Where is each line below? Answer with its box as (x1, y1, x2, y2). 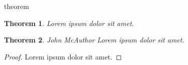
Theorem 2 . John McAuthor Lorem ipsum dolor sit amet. (4, 34, 184, 45)
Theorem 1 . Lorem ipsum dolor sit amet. (4, 17, 134, 28)
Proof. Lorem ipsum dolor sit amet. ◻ (4, 51, 122, 61)
